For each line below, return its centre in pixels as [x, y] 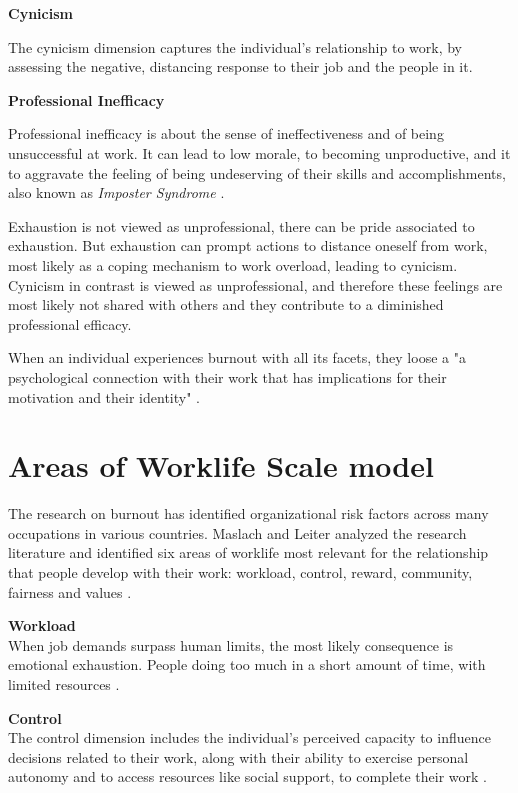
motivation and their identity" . [104, 396]
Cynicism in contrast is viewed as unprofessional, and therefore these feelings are [255, 284]
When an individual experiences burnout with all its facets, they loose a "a [237, 357]
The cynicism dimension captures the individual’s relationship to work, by [235, 46]
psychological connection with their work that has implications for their [227, 376]
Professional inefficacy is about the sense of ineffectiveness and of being [226, 133]
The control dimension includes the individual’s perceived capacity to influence [249, 737]
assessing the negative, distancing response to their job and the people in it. [240, 66]
